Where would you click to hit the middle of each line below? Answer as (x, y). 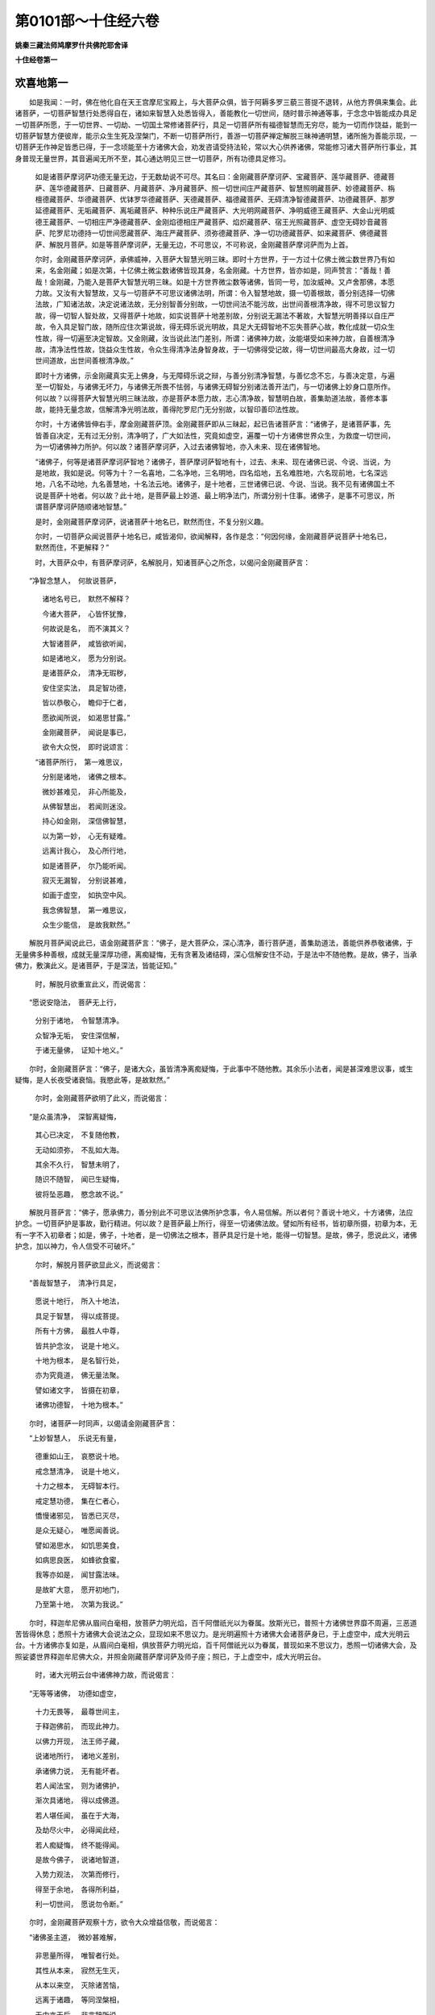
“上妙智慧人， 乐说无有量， (75, 1438)
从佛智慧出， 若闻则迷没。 (86, 806)
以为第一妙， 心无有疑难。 (86, 836)
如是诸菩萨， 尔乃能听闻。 (86, 866)
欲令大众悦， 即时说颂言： (86, 747)
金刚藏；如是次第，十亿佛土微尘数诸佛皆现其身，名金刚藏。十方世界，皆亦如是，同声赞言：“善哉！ (220, 271)
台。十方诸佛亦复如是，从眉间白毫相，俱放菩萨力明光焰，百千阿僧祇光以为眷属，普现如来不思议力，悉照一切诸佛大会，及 (216, 1645)
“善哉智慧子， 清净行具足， (75, 1283)
